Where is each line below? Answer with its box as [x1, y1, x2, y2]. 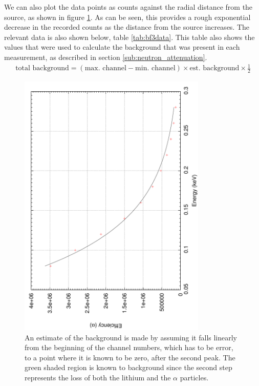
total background [15, 65, 69, 72]
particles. [180, 372, 209, 382]
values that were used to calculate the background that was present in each [4, 42, 240, 52]
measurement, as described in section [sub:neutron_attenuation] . [4, 51, 207, 62]
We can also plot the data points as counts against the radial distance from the [4, 2, 253, 12]
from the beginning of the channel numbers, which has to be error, [25, 342, 233, 353]
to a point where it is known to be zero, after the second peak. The [25, 352, 235, 362]
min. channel [135, 65, 176, 72]
